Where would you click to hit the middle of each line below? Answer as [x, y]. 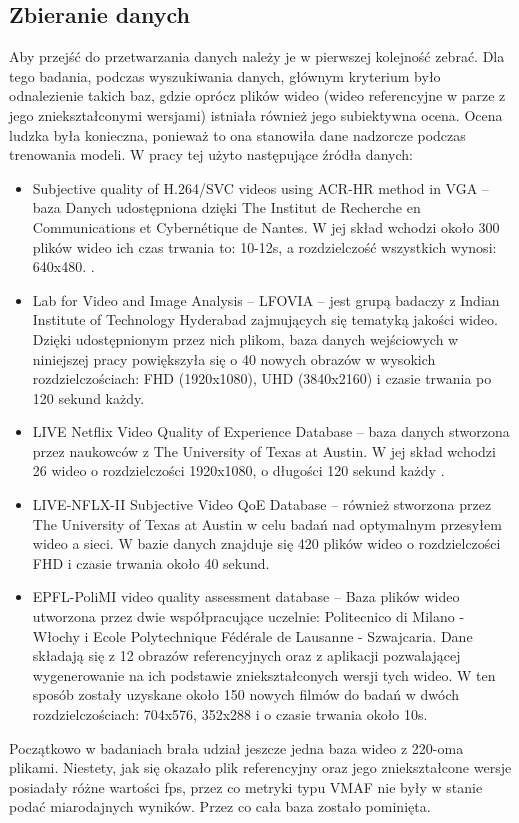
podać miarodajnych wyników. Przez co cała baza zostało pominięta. [220, 806]
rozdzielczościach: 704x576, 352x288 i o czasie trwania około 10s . [230, 714]
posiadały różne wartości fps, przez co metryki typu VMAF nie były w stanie [246, 786]
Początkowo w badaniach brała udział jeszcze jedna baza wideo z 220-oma [236, 747]
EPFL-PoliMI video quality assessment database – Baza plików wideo [246, 596]
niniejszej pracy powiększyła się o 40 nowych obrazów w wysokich [234, 358]
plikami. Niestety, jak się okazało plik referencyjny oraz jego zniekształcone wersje [260, 767]
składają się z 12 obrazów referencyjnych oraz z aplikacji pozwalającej [246, 655]
